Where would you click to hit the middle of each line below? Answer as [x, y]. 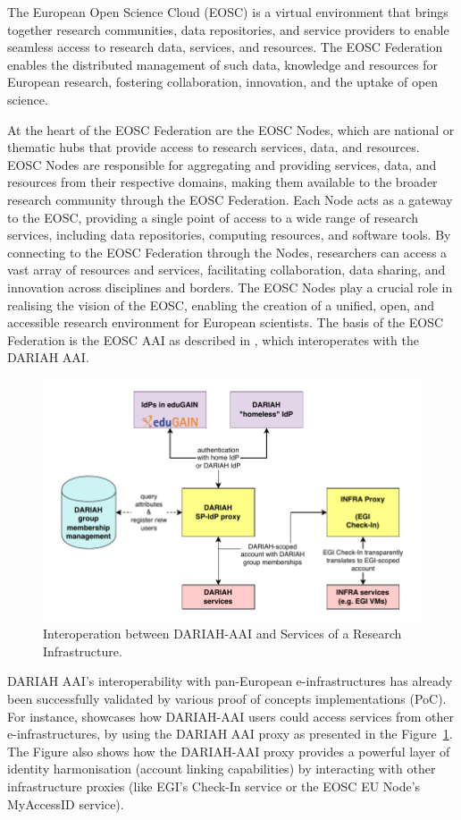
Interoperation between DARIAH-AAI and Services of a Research [222, 634]
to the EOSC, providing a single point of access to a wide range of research [213, 217]
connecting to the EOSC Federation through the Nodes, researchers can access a [227, 252]
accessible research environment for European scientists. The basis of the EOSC [226, 322]
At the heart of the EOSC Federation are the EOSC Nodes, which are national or [231, 129]
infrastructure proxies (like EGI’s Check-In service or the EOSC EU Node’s [214, 786]
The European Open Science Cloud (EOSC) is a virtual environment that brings [228, 12]
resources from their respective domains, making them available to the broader [222, 182]
